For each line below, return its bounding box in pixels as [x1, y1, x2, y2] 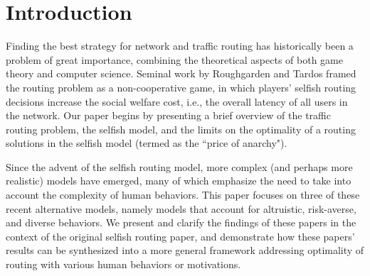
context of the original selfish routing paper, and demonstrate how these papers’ [6, 228, 355, 243]
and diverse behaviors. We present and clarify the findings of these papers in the [6, 215, 356, 230]
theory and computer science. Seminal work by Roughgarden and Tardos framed [6, 66, 356, 81]
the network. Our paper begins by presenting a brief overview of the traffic [6, 108, 331, 123]
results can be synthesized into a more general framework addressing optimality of [6, 243, 364, 258]
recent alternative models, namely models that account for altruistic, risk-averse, [6, 201, 356, 216]
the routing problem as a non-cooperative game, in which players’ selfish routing [6, 79, 356, 94]
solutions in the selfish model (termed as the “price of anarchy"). [6, 136, 287, 150]
